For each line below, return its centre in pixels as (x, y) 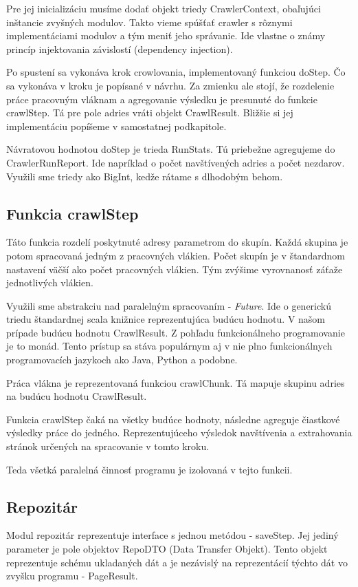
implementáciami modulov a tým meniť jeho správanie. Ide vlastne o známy (166, 35)
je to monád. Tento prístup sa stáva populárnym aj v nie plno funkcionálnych (169, 346)
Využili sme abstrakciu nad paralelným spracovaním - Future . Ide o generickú (169, 305)
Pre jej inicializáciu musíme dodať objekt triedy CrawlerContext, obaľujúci (164, 8)
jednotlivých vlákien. (50, 282)
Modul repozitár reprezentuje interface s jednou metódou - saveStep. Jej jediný (172, 535)
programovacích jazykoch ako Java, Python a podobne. (122, 360)
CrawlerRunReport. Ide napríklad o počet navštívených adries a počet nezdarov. (176, 162)
